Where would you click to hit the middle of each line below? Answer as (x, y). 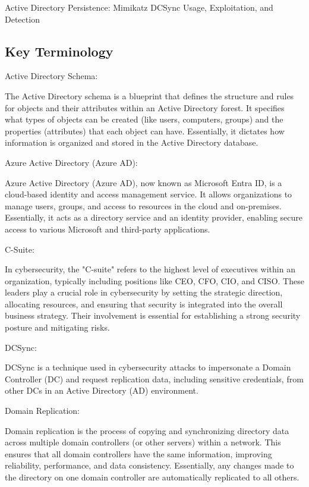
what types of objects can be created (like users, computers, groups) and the (144, 119)
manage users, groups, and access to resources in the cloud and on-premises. (143, 205)
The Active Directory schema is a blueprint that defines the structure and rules (149, 95)
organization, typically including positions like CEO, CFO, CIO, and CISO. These (154, 280)
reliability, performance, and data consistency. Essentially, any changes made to (149, 465)
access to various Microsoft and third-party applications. (108, 229)
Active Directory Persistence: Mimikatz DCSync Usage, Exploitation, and (139, 7)
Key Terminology (59, 51)
